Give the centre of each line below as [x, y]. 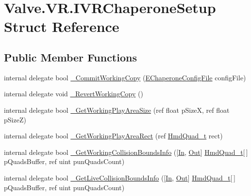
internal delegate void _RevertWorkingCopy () [74, 94]
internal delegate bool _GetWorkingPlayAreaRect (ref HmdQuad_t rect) [113, 136]
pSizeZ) [15, 119]
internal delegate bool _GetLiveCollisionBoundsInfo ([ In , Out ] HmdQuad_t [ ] [120, 177]
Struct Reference [62, 26]
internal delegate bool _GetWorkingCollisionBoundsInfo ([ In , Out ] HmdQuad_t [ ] [126, 152]
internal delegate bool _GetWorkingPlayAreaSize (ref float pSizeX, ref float [117, 110]
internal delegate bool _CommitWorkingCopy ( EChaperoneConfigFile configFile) [125, 77]
